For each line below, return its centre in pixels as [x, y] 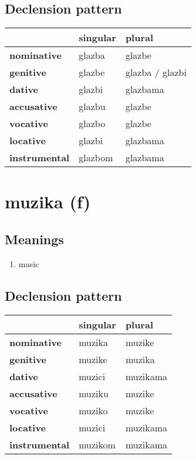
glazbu [92, 107]
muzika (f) [48, 202]
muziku [94, 393]
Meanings [34, 239]
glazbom [96, 158]
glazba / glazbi [156, 72]
